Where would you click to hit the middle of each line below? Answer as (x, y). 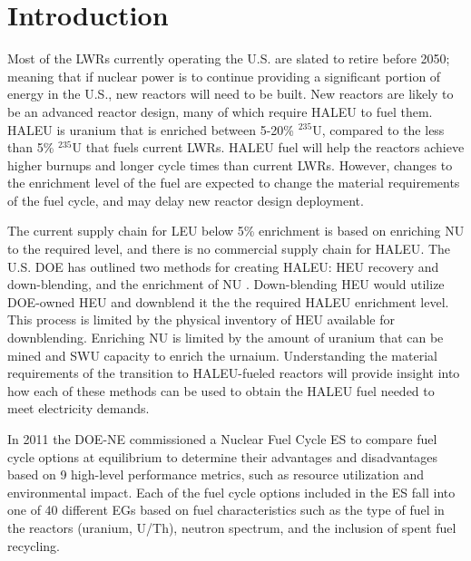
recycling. (34, 545)
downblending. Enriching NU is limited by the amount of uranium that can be (226, 338)
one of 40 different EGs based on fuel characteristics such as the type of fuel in (226, 510)
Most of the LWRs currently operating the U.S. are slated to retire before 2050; (229, 58)
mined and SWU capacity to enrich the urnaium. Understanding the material (222, 355)
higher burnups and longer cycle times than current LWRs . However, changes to (230, 164)
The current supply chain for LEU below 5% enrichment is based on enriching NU (236, 231)
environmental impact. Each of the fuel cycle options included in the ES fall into (231, 492)
